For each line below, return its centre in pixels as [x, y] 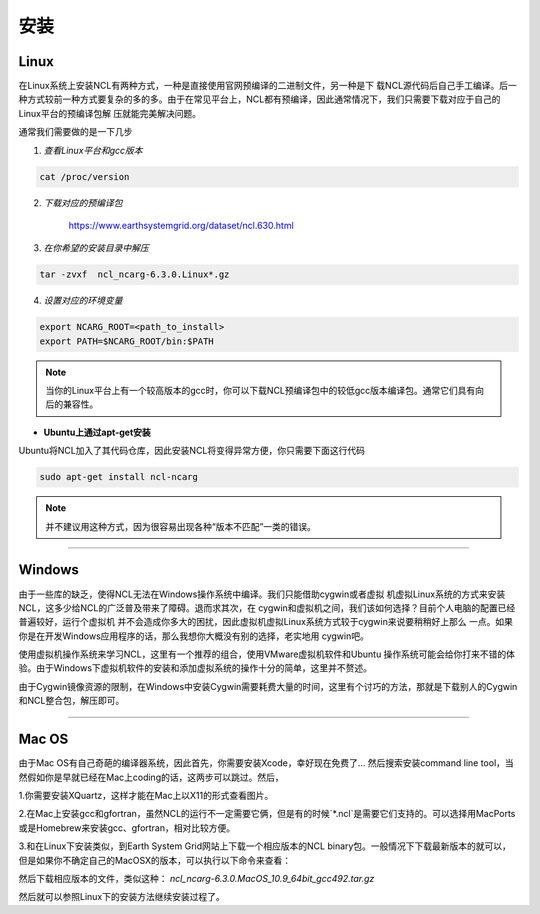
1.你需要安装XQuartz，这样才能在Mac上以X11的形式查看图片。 [146, 795]
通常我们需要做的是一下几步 [75, 132]
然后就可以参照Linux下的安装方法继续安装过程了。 [121, 897]
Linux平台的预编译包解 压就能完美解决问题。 [110, 113]
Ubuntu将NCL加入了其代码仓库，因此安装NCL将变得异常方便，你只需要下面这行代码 [191, 451]
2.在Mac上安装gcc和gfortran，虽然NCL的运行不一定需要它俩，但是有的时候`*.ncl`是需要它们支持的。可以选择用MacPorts [267, 814]
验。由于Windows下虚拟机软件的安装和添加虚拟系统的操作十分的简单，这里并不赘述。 [195, 668]
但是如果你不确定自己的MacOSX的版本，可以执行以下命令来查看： [155, 860]
